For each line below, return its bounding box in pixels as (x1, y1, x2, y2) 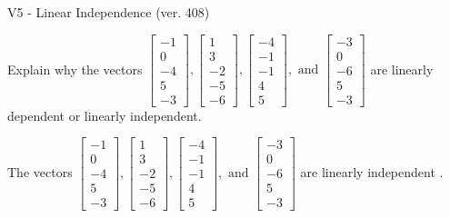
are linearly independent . (300, 162, 444, 181)
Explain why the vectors (7, 59, 143, 78)
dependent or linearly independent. (7, 105, 202, 124)
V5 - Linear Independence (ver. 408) (7, 3, 210, 21)
